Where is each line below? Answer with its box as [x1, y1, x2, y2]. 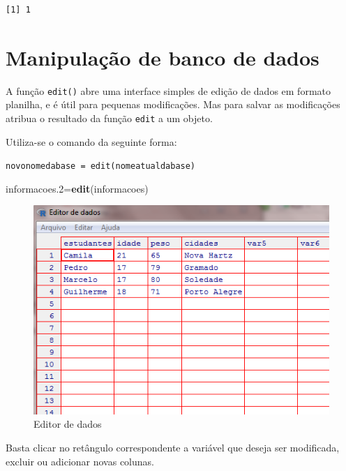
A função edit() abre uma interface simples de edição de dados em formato [6, 83, 331, 98]
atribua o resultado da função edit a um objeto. [6, 110, 213, 125]
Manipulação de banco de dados [6, 43, 319, 71]
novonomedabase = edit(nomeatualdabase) [6, 161, 196, 172]
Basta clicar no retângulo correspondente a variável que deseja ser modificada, [6, 440, 340, 455]
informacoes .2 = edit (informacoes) [6, 181, 149, 195]
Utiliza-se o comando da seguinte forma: [6, 134, 177, 149]
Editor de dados [33, 417, 102, 431]
